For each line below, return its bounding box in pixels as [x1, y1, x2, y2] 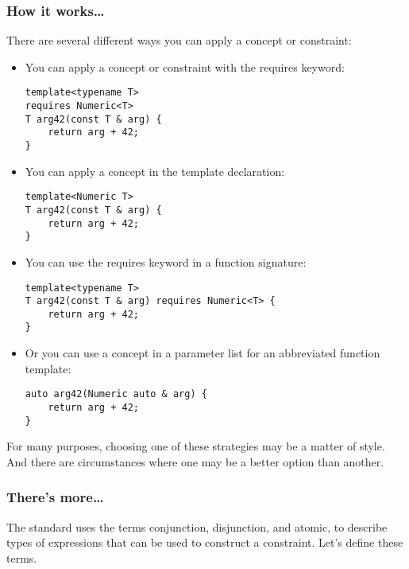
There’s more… [6, 487, 104, 507]
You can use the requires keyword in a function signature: [25, 253, 307, 270]
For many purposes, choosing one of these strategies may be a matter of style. [6, 438, 385, 454]
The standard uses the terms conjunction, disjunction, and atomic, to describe [6, 518, 388, 535]
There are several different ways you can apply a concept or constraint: [6, 32, 352, 49]
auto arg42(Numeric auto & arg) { [25, 388, 207, 400]
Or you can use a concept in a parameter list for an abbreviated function [25, 345, 380, 361]
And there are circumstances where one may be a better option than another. [6, 453, 384, 470]
